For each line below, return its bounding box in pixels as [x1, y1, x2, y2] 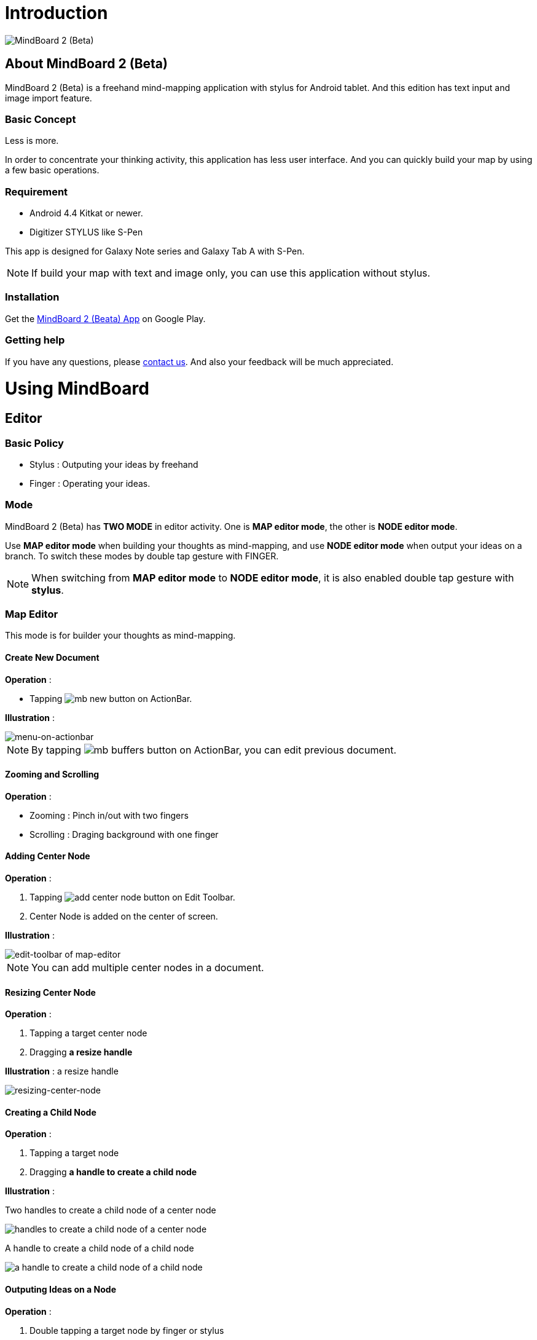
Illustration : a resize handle [5, 1066, 119, 1077]
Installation [5, 291, 60, 304]
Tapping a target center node [29, 1028, 147, 1039]
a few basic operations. [5, 165, 100, 176]
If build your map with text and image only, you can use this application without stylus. [31, 267, 431, 280]
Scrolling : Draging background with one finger [29, 829, 219, 840]
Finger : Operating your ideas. [29, 478, 151, 489]
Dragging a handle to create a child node [29, 1167, 197, 1178]
